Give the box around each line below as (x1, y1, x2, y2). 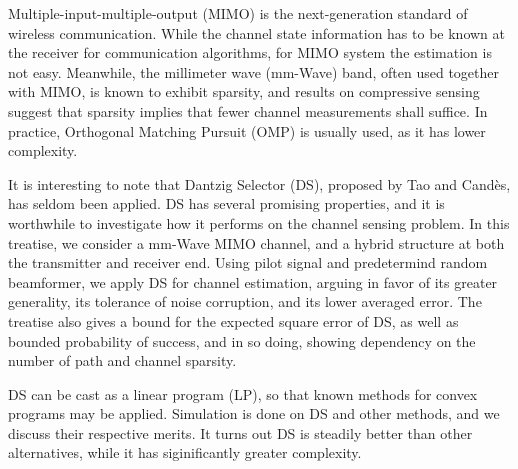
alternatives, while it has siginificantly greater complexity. (8, 442, 362, 463)
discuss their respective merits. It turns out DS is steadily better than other (8, 422, 473, 443)
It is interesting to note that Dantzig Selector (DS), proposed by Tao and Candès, (8, 173, 511, 194)
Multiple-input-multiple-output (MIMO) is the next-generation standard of (8, 3, 468, 23)
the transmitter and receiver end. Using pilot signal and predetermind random (8, 252, 488, 273)
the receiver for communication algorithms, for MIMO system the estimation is (8, 42, 492, 63)
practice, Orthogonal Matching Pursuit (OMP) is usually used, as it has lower (8, 120, 486, 141)
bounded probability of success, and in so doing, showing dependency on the (8, 330, 476, 351)
